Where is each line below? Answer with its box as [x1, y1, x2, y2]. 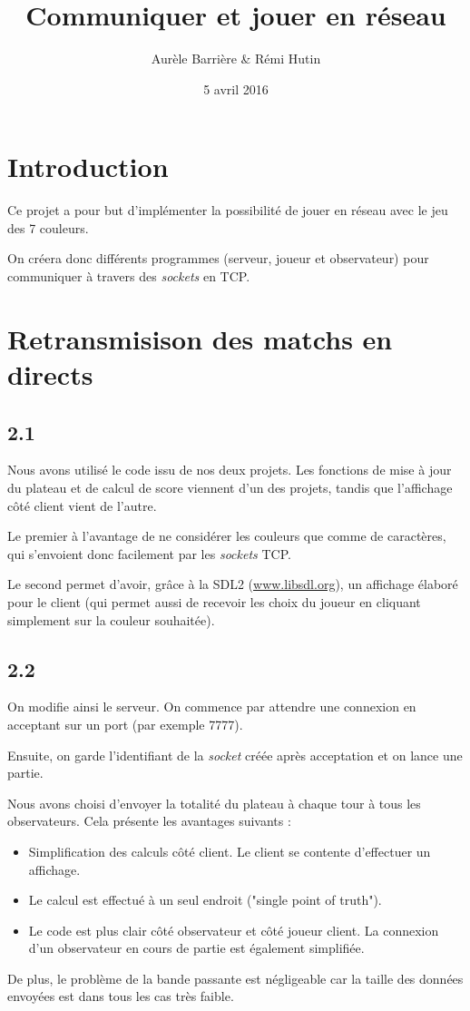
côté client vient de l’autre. [7, 496, 157, 515]
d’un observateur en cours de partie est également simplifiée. [28, 938, 365, 957]
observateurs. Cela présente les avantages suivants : [7, 811, 291, 830]
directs [7, 356, 93, 392]
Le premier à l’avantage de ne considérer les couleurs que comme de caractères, [7, 526, 446, 545]
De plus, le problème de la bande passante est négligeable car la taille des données [7, 968, 464, 987]
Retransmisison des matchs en [7, 319, 393, 357]
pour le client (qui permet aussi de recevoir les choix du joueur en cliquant [7, 592, 421, 611]
